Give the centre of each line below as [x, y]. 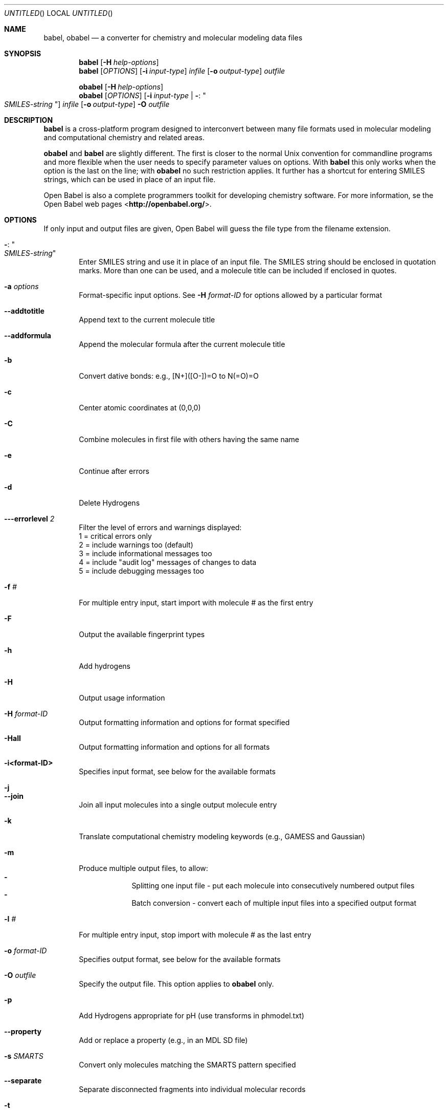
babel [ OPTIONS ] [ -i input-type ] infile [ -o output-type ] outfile [182, 71]
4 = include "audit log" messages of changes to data [168, 562]
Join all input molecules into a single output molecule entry [178, 805]
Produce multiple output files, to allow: [143, 868]
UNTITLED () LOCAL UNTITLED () [59, 13]
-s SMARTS [24, 1056]
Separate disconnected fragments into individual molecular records [192, 1089]
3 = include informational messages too [145, 553]
